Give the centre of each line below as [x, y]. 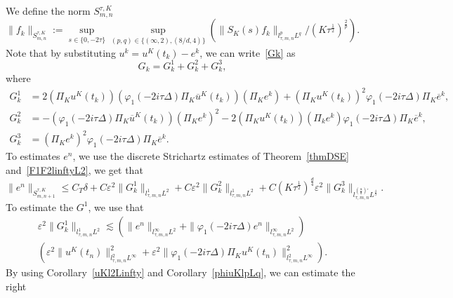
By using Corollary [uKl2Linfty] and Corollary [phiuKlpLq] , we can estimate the [180, 272]
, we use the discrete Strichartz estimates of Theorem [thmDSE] [211, 156]
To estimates [33, 156]
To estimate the [40, 206]
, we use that [116, 206]
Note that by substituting [61, 52]
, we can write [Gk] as [248, 52]
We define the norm [48, 11]
